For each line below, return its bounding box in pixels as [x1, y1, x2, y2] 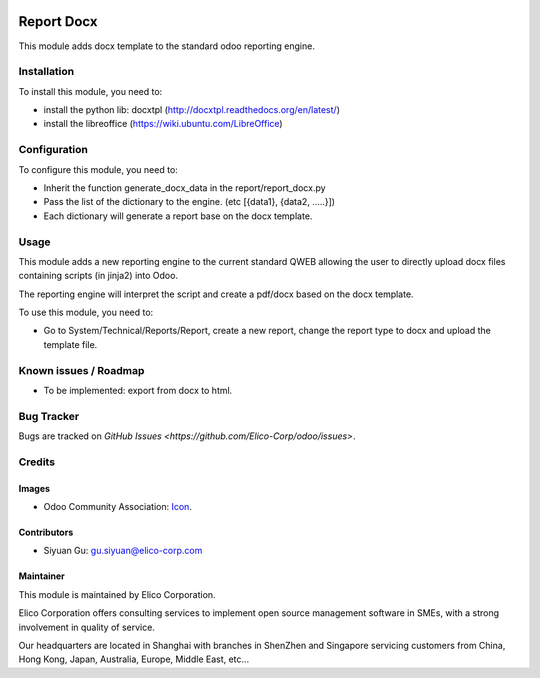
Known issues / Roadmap [18, 363, 145, 377]
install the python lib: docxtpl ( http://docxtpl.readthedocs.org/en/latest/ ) [43, 104, 340, 116]
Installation [18, 65, 75, 79]
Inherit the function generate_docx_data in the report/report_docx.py [43, 181, 326, 194]
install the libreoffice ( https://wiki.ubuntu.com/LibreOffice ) [43, 118, 284, 130]
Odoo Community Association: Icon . [43, 501, 192, 513]
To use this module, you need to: [18, 306, 154, 319]
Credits [18, 455, 55, 469]
